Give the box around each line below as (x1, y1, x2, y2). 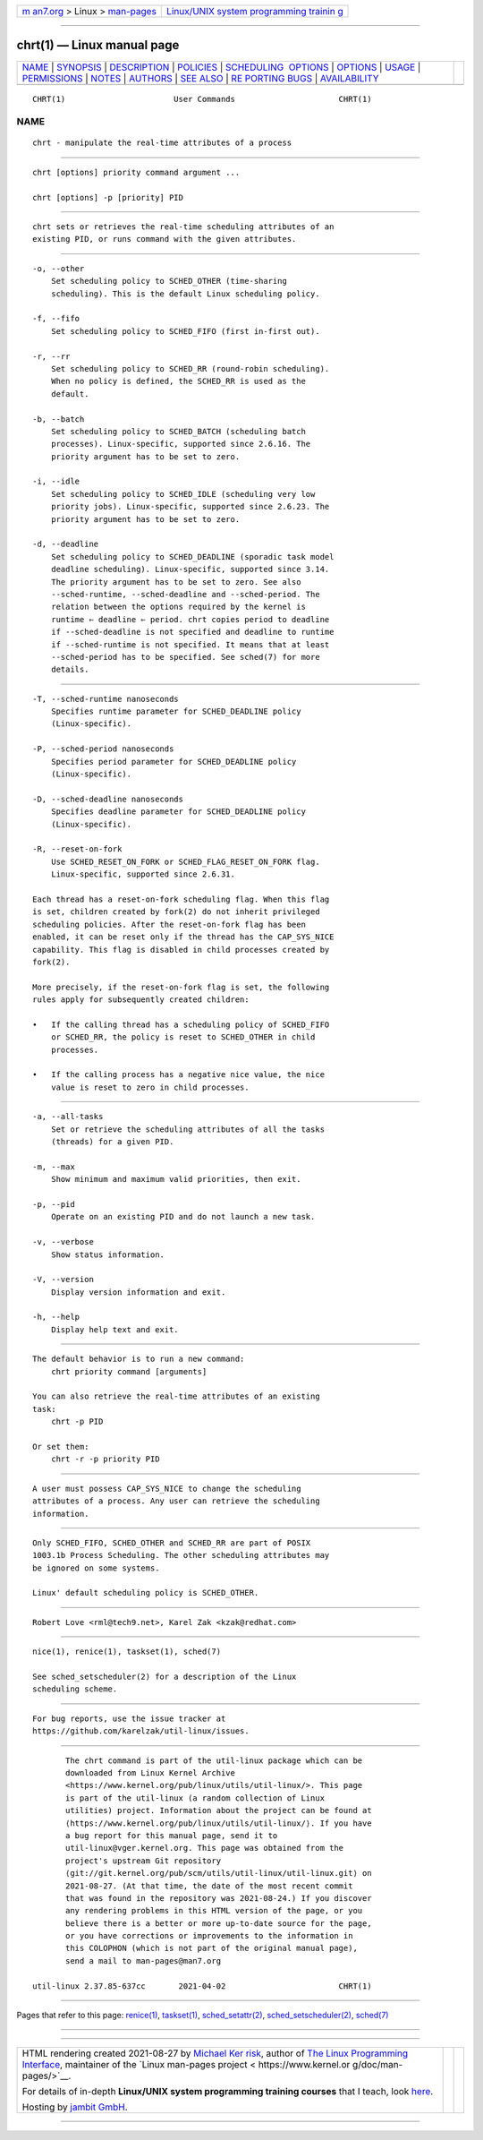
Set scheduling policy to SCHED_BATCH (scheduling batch (50, 426, 306, 436)
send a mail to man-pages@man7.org (65, 1956, 222, 1965)
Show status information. (50, 1249, 165, 1260)
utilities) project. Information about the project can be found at (65, 1805, 372, 1816)
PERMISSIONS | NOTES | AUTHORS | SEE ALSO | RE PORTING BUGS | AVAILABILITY (21, 72, 379, 84)
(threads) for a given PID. (50, 1136, 174, 1146)
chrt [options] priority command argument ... (32, 167, 241, 177)
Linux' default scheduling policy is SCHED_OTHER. (32, 1588, 259, 1598)
